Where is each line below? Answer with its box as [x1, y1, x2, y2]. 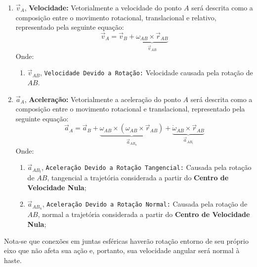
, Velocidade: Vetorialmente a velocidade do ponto [24, 2, 182, 12]
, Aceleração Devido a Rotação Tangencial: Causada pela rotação [42, 162, 252, 172]
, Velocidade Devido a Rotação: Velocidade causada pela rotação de [40, 67, 253, 78]
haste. [4, 255, 22, 265]
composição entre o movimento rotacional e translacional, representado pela [15, 104, 245, 114]
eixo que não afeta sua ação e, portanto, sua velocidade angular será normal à [4, 245, 240, 256]
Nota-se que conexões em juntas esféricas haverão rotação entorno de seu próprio [4, 235, 249, 246]
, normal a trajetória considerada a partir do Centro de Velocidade [38, 209, 250, 219]
